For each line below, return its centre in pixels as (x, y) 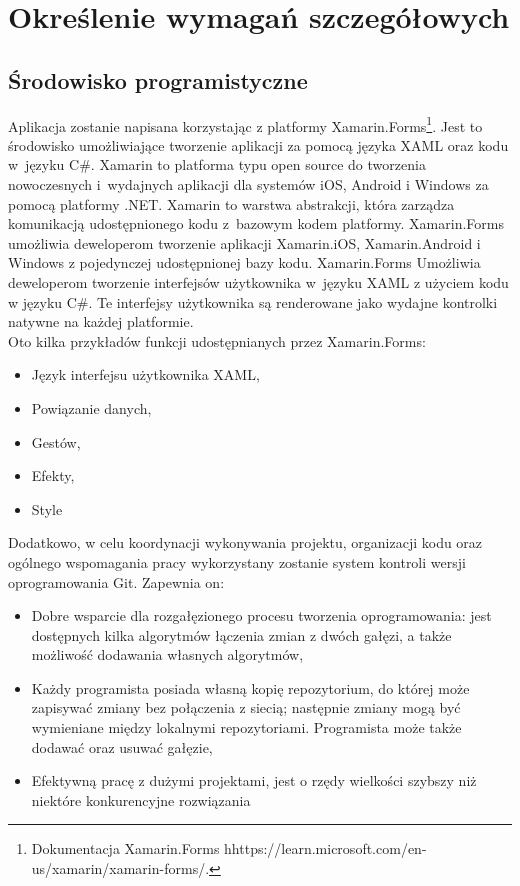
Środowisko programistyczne (158, 79)
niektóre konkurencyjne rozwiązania (141, 799)
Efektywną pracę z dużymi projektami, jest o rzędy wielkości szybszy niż (254, 780)
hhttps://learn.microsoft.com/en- (325, 848)
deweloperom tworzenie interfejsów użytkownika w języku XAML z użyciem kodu (258, 281)
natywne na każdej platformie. (101, 321)
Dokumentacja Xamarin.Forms (125, 848)
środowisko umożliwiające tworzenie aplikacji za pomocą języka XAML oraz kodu (258, 144)
